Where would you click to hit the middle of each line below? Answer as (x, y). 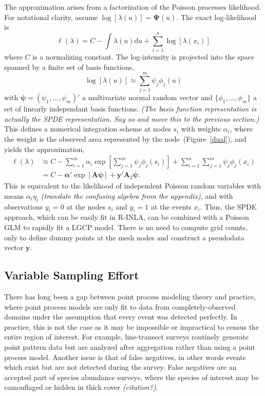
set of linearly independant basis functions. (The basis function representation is (130, 109)
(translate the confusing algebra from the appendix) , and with (137, 195)
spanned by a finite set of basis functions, (69, 67)
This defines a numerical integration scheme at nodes (88, 129)
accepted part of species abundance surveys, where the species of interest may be (131, 377)
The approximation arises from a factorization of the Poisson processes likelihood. (133, 7)
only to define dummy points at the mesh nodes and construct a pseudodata (124, 237)
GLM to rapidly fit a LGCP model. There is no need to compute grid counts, (126, 227)
